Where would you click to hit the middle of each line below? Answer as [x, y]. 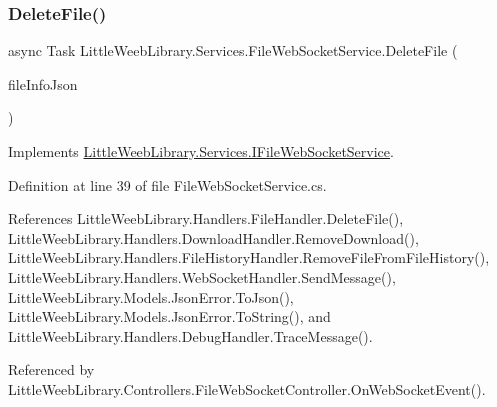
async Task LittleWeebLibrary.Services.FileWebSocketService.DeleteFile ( [233, 50]
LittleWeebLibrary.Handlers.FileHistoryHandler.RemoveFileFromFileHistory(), [249, 257]
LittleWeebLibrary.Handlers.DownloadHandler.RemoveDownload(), [213, 237]
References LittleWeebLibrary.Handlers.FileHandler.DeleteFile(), [206, 218]
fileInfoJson [43, 83]
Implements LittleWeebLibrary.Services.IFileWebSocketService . [201, 151]
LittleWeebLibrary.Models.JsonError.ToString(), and [169, 316]
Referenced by [51, 369]
